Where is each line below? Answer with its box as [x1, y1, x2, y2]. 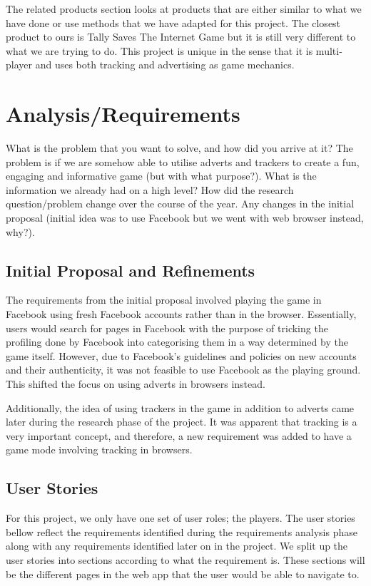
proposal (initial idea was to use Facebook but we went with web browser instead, [6, 210, 364, 225]
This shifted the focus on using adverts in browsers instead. [6, 376, 265, 391]
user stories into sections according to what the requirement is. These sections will [6, 552, 365, 567]
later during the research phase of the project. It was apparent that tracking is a [6, 414, 357, 429]
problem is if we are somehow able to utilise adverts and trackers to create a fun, [6, 154, 360, 169]
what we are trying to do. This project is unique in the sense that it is [6, 43, 313, 58]
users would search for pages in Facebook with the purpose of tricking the [6, 320, 328, 335]
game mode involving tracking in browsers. [6, 442, 193, 457]
